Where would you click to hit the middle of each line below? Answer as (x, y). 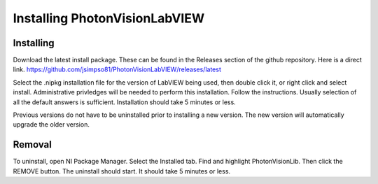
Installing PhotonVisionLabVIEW (109, 18)
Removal (32, 144)
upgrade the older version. (51, 125)
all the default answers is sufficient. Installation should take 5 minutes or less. (124, 102)
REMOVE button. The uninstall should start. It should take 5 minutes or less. (122, 171)
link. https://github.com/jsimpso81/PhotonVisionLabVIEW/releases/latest (117, 69)
